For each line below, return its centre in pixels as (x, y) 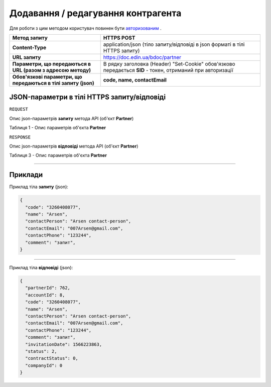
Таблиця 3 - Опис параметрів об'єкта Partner (58, 156)
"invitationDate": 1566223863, (64, 344)
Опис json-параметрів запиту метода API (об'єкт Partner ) (72, 118)
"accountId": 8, (45, 295)
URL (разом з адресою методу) (52, 70)
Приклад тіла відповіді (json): (41, 268)
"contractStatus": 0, (52, 358)
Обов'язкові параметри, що (47, 76)
